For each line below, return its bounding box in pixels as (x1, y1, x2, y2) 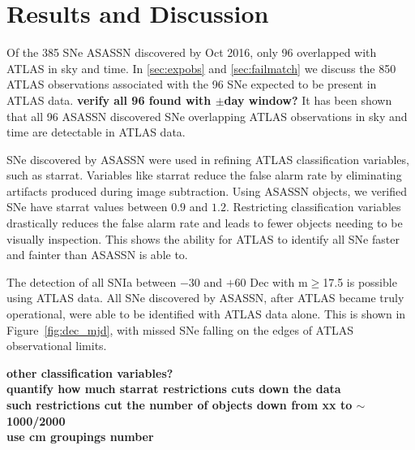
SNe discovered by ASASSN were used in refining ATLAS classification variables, (6, 150, 409, 167)
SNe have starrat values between (6, 198, 168, 215)
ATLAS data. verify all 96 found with (6, 91, 212, 108)
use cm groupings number (6, 428, 154, 445)
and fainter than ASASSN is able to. (6, 246, 188, 263)
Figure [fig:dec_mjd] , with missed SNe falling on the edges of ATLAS (6, 321, 354, 338)
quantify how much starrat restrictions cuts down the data (6, 380, 341, 397)
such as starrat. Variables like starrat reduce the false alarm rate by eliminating (6, 167, 402, 184)
